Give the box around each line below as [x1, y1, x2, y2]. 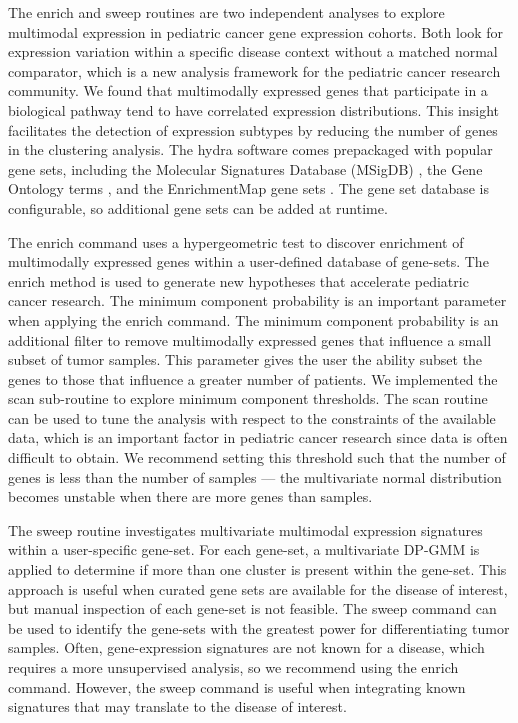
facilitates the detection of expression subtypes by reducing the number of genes [8, 119, 498, 140]
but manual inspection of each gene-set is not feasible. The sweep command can [8, 598, 497, 619]
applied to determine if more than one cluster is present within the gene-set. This [8, 559, 507, 580]
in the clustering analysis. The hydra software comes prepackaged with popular [8, 139, 493, 160]
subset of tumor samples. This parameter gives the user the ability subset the [8, 349, 483, 370]
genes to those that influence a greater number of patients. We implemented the [8, 368, 498, 389]
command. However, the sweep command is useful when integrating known [8, 676, 466, 697]
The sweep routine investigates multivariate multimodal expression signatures [8, 519, 483, 540]
